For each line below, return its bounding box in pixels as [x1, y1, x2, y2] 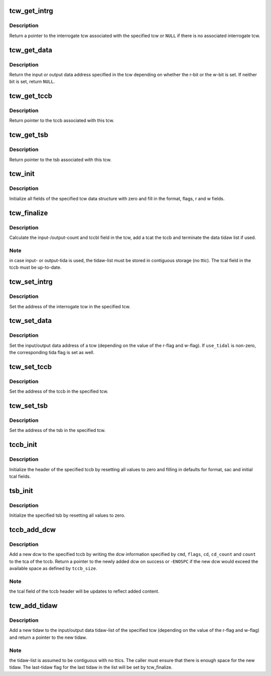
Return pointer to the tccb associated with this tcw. [9, 118, 114, 124]
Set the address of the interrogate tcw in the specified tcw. [9, 303, 130, 309]
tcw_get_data [9, 46, 53, 54]
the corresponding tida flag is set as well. [9, 350, 95, 356]
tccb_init [9, 440, 37, 449]
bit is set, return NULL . [9, 78, 55, 85]
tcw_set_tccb [9, 362, 52, 371]
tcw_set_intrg [9, 278, 53, 286]
